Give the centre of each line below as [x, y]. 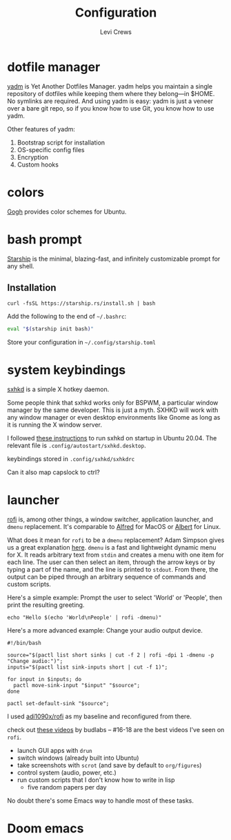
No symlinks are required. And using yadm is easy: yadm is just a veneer [110, 101]
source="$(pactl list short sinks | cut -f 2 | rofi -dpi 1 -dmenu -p [111, 655]
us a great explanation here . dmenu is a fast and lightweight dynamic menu [112, 548]
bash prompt [44, 239]
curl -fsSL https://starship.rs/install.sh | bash [81, 304]
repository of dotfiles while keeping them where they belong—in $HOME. [111, 93]
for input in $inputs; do [44, 680]
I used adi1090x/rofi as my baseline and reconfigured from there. [99, 716]
